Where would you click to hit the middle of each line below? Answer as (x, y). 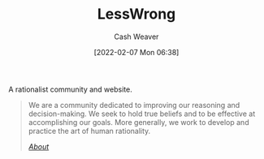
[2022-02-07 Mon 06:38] (136, 52)
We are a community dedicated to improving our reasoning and (134, 105)
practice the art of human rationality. (89, 131)
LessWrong (136, 14)
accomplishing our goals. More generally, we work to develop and (138, 122)
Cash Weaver (136, 37)
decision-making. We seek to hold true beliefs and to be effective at (142, 114)
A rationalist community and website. (70, 89)
